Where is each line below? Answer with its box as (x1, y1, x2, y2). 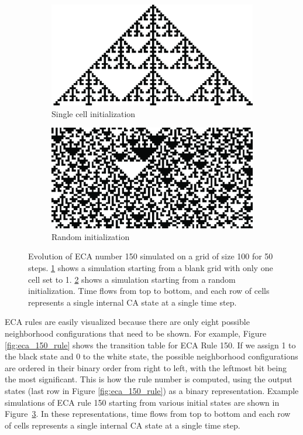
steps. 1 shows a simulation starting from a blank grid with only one (28, 261, 273, 273)
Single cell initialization (51, 107, 136, 119)
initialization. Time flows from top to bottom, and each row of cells (28, 285, 270, 297)
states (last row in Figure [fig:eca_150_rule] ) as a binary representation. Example (5, 384, 299, 396)
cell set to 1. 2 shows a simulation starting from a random (28, 273, 236, 285)
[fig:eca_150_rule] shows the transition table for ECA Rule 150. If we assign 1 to (5, 338, 296, 351)
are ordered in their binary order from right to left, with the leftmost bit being (5, 361, 287, 374)
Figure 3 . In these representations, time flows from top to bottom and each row (5, 407, 291, 420)
